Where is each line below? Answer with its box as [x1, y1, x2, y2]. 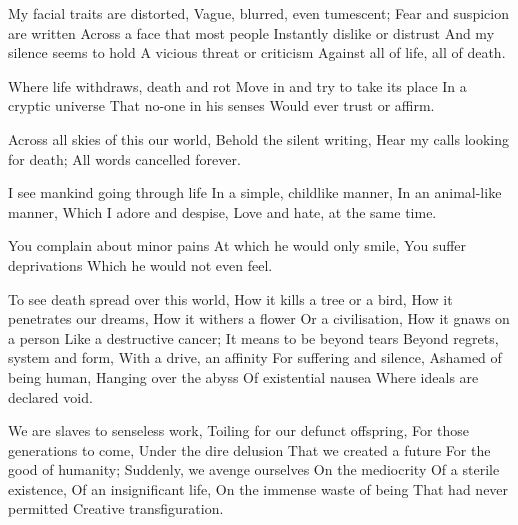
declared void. [8, 386, 93, 407]
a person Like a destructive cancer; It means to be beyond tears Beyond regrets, [8, 327, 499, 348]
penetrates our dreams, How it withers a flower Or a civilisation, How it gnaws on [8, 308, 510, 329]
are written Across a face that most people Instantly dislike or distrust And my [8, 22, 495, 43]
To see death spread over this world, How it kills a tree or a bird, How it [8, 288, 453, 309]
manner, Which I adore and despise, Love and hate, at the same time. [8, 201, 437, 222]
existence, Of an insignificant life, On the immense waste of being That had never [8, 478, 509, 499]
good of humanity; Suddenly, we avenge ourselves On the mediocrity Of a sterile [8, 459, 500, 480]
